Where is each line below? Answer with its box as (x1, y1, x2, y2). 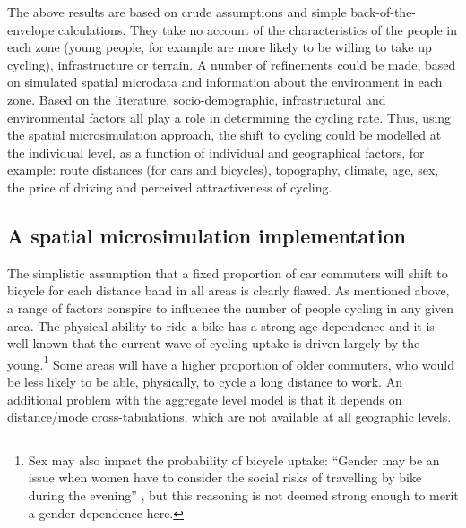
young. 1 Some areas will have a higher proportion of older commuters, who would (7, 352, 454, 373)
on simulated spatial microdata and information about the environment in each (7, 72, 443, 91)
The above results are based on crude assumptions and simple (7, 3, 347, 21)
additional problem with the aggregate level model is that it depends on (7, 389, 402, 408)
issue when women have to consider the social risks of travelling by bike (28, 468, 422, 487)
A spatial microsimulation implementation (7, 221, 406, 249)
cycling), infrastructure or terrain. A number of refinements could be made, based (7, 55, 456, 73)
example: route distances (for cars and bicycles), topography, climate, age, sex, (7, 160, 439, 179)
